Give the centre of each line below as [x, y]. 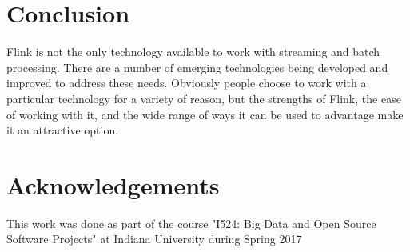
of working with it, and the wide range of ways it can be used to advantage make [205, 114]
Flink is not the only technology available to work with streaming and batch [193, 52]
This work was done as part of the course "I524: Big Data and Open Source [191, 223]
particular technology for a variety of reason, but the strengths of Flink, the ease [204, 98]
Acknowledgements [113, 184]
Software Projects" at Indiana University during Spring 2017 [154, 239]
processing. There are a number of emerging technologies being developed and [197, 67]
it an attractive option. [63, 130]
